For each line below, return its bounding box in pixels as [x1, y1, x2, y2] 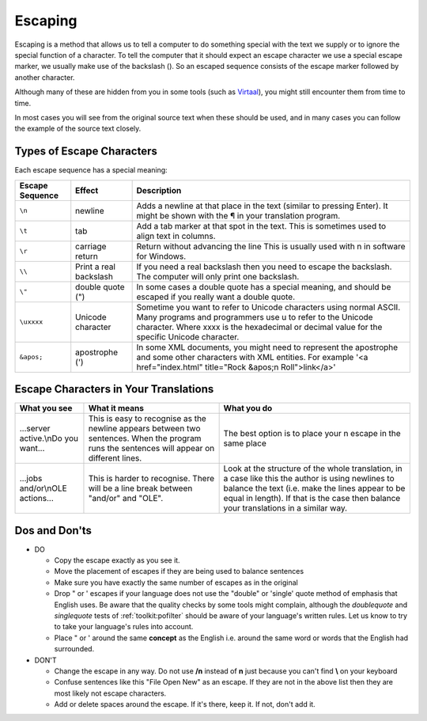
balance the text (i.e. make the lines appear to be [223, 483, 406, 494]
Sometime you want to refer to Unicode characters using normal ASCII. [136, 302, 401, 313]
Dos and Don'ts [14, 523, 93, 537]
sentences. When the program [88, 433, 202, 444]
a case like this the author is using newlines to [223, 473, 395, 484]
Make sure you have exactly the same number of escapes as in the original [54, 578, 298, 587]
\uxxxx [19, 317, 43, 326]
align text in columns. [136, 230, 216, 241]
